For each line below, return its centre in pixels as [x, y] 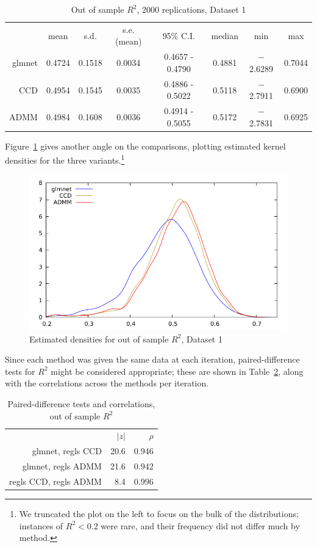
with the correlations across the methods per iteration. [107, 383]
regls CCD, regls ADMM [55, 481]
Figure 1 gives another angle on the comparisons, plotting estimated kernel [145, 146]
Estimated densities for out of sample [99, 339]
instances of [41, 525]
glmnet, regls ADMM [62, 466]
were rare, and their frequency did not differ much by [200, 525]
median [225, 35]
